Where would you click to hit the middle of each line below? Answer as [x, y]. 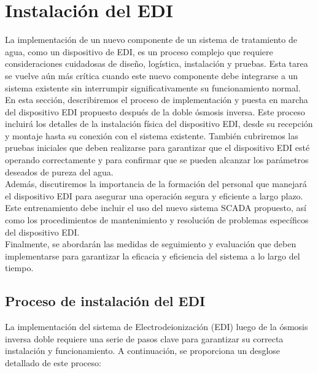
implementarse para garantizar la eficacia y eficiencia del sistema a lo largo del [153, 256]
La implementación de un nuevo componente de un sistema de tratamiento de [151, 40]
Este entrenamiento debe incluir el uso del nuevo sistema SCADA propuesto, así [156, 208]
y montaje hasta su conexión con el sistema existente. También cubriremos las [152, 135]
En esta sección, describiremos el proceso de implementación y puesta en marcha [157, 100]
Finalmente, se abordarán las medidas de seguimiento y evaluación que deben [151, 244]
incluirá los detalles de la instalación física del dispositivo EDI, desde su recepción [159, 124]
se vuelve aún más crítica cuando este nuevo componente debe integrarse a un [152, 75]
